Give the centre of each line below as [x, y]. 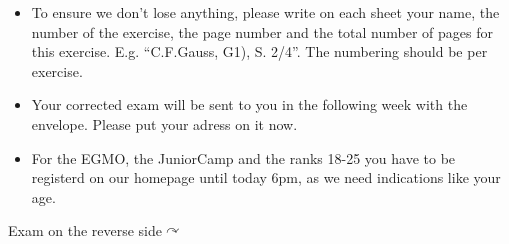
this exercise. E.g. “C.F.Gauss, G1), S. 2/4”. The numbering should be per [259, 51]
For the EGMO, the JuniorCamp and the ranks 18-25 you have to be [243, 157]
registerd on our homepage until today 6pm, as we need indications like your [266, 177]
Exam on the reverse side [85, 230]
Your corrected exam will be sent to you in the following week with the [249, 104]
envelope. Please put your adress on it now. [164, 123]
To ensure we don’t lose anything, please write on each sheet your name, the [265, 12]
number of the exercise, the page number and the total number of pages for [262, 31]
